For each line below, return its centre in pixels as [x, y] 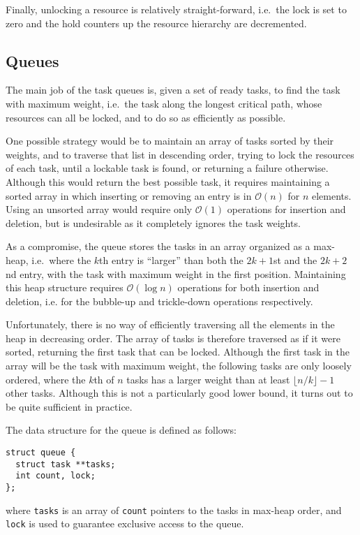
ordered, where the [46, 379]
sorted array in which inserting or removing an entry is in [129, 195]
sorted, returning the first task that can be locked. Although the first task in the [178, 352]
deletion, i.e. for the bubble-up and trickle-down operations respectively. [159, 301]
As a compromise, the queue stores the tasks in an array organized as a [158, 246]
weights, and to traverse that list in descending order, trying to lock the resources [180, 154]
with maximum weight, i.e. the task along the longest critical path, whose [164, 103]
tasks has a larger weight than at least [208, 379]
